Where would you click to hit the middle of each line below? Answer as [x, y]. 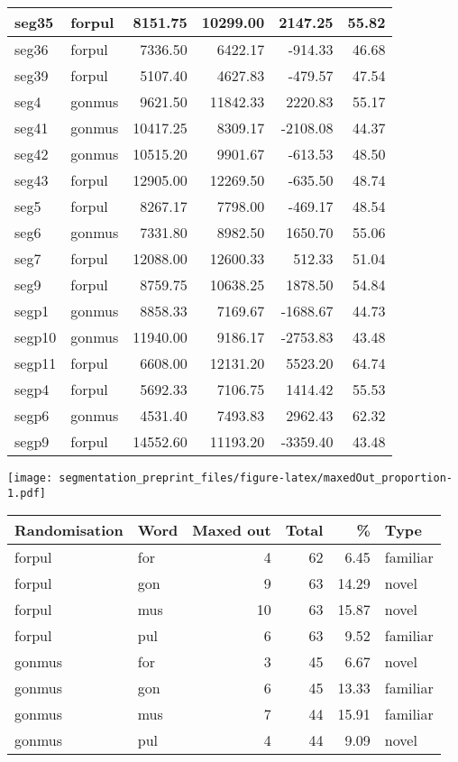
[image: [30, 478]
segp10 [36, 337]
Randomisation [69, 530]
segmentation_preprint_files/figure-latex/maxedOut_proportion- [256, 478]
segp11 [36, 363]
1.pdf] [27, 493]
